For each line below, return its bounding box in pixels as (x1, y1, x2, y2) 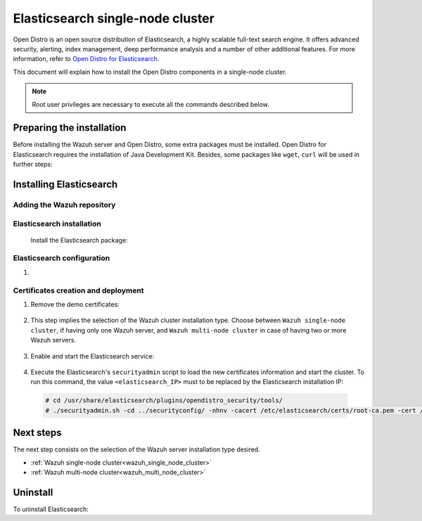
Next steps (13, 427, 62, 439)
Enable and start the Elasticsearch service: (30, 352, 155, 360)
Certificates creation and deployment (13, 285, 144, 295)
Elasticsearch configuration (13, 253, 110, 263)
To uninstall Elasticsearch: (13, 505, 89, 513)
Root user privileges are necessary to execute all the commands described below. (32, 100, 270, 108)
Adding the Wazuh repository (13, 200, 116, 210)
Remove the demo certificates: (30, 300, 120, 309)
